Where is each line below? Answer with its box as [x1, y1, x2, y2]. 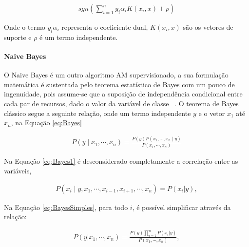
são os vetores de [183, 22, 233, 32]
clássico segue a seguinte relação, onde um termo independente [4, 108, 191, 118]
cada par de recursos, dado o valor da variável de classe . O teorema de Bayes [4, 98, 239, 108]
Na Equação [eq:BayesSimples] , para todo [4, 202, 128, 212]
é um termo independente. [39, 32, 118, 42]
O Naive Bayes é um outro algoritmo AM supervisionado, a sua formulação [4, 70, 229, 80]
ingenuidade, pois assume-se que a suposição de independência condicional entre [4, 89, 243, 99]
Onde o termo [4, 22, 45, 32]
